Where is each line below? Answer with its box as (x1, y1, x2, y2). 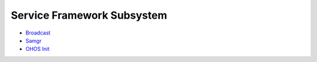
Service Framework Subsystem (11, 9, 167, 22)
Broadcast (25, 29, 51, 36)
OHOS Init (25, 46, 50, 53)
